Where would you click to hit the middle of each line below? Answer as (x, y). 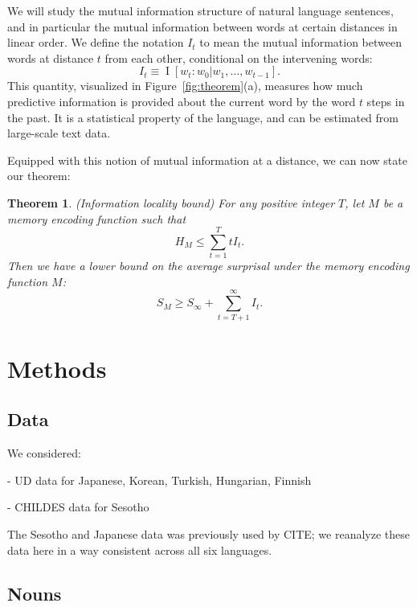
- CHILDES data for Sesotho (78, 507)
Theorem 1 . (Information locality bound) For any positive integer (171, 202)
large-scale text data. (59, 133)
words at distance (51, 57)
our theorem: (39, 176)
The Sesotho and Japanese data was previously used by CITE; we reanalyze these (208, 533)
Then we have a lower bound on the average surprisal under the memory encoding (208, 266)
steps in (386, 101)
